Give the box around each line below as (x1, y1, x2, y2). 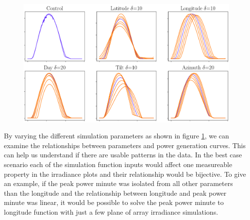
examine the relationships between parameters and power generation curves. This (4, 140, 246, 150)
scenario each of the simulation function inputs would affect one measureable (4, 159, 233, 169)
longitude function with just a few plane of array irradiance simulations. (4, 207, 218, 217)
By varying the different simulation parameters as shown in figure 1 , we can (4, 131, 229, 141)
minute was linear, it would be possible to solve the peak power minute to (4, 197, 224, 207)
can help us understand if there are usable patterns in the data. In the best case (4, 150, 242, 160)
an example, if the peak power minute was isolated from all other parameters (4, 178, 233, 188)
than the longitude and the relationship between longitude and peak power (4, 187, 227, 198)
